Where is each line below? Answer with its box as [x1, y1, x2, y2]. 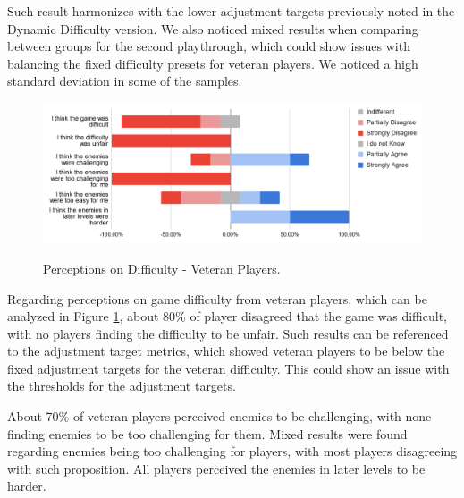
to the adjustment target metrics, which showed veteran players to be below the [7, 342, 445, 360]
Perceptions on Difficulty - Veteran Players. [43, 258, 281, 277]
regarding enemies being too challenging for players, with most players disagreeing [7, 442, 458, 460]
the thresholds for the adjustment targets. [7, 376, 236, 395]
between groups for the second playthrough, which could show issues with [7, 37, 410, 55]
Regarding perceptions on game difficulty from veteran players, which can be [7, 289, 427, 308]
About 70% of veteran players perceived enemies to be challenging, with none [7, 407, 432, 426]
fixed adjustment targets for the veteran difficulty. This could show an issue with [7, 359, 450, 377]
